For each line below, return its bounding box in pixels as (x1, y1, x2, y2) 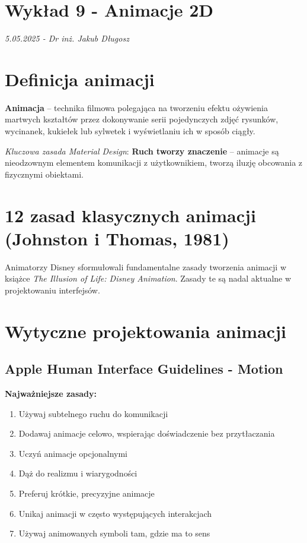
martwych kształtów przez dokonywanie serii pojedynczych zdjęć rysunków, (5, 113, 279, 125)
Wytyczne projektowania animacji (5, 318, 286, 343)
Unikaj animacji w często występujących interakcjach (18, 507, 212, 519)
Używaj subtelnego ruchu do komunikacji (18, 407, 168, 419)
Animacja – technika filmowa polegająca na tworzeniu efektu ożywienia (5, 101, 268, 113)
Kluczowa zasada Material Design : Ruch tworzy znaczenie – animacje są (5, 144, 279, 157)
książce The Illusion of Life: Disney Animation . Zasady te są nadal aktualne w (5, 272, 292, 285)
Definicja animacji (5, 67, 155, 91)
